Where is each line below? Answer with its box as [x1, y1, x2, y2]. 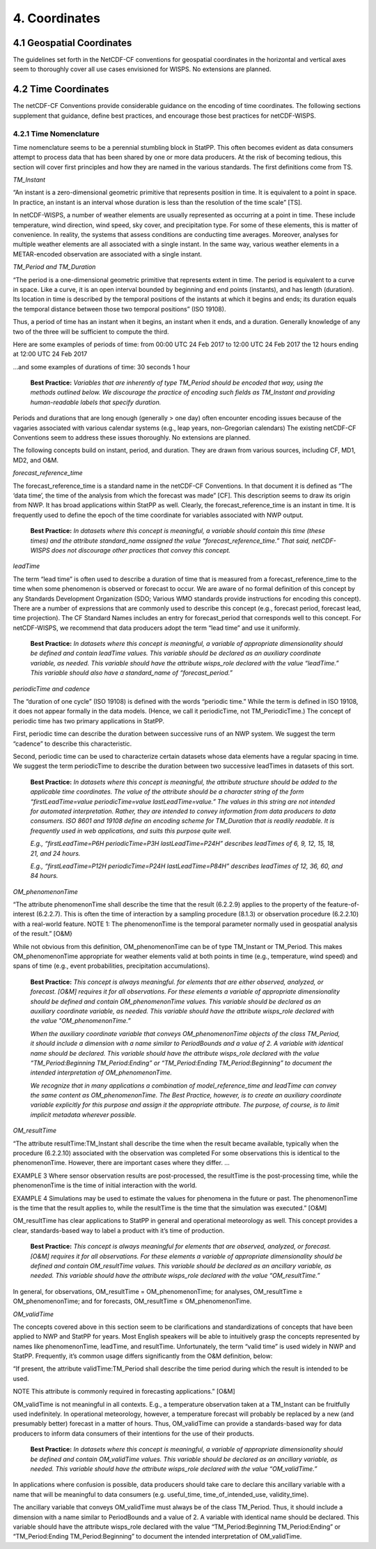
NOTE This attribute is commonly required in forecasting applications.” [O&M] [13, 1387, 236, 1396]
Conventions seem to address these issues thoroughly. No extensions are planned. [13, 433, 251, 442]
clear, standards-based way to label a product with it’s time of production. [13, 1226, 225, 1235]
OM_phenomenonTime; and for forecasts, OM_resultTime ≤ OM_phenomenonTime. [13, 1297, 252, 1306]
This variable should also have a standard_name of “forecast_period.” [30, 669, 233, 677]
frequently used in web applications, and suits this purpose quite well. [30, 826, 232, 835]
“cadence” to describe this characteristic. [13, 739, 132, 748]
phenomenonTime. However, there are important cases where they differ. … [13, 1159, 230, 1167]
